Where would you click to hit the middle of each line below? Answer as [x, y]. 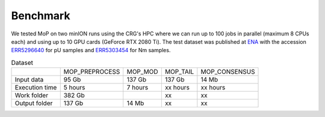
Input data [29, 80]
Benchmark [41, 16]
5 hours [74, 88]
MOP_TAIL [179, 72]
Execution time [36, 88]
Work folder [31, 95]
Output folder [34, 103]
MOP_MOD [143, 72]
